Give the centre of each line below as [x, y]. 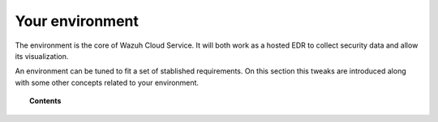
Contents [45, 101]
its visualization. [42, 56]
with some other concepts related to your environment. [107, 82]
